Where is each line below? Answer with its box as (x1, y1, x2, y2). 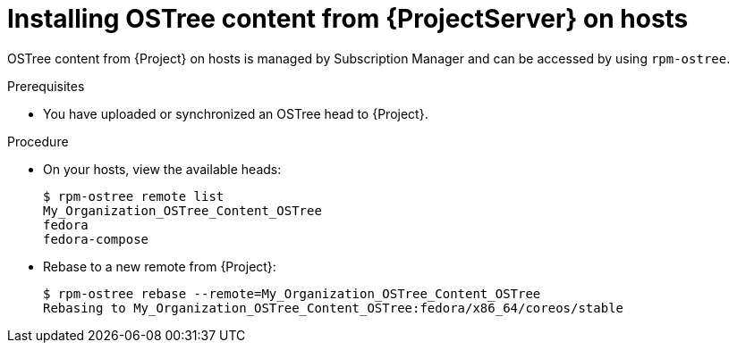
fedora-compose (43, 231, 149, 246)
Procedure (7, 133, 69, 149)
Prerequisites (7, 78, 85, 94)
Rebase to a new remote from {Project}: (43, 258, 276, 274)
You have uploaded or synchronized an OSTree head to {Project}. (43, 105, 428, 121)
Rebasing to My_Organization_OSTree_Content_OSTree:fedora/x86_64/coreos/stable (43, 300, 624, 315)
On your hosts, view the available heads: (43, 161, 282, 177)
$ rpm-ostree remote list (43, 188, 224, 204)
